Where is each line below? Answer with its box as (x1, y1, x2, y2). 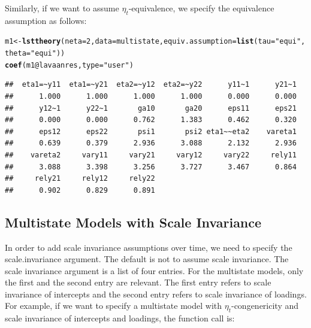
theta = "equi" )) (5, 49, 65, 58)
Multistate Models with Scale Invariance (5, 212, 262, 231)
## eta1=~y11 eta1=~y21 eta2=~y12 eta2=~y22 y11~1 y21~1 (5, 80, 297, 89)
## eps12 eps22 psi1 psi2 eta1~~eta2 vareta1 (5, 127, 297, 136)
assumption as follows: (5, 14, 87, 26)
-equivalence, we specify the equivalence (128, 2, 274, 14)
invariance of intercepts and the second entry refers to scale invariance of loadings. (5, 287, 307, 300)
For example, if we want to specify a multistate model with (5, 299, 222, 312)
